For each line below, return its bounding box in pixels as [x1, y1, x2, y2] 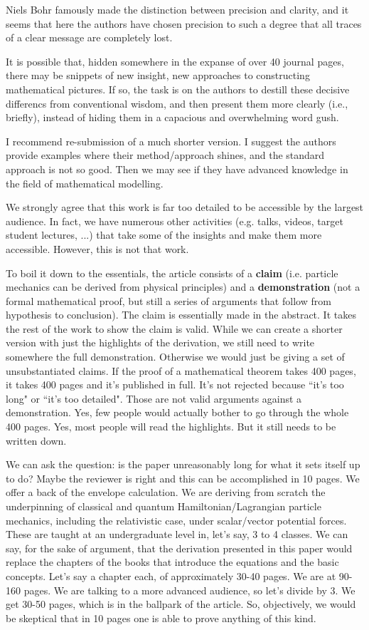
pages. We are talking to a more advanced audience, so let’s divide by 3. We [23, 582, 355, 597]
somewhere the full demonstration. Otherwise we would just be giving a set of [6, 349, 345, 364]
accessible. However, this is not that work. [6, 241, 189, 256]
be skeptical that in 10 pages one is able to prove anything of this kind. [6, 610, 316, 625]
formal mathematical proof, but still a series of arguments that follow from [6, 293, 331, 308]
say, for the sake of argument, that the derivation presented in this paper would [6, 540, 353, 555]
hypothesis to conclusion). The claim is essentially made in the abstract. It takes [6, 307, 356, 322]
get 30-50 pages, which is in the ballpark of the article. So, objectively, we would [6, 597, 356, 611]
